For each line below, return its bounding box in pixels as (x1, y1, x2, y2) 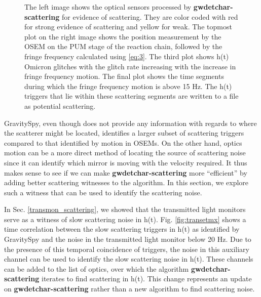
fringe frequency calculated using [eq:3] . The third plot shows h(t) (24, 51, 229, 61)
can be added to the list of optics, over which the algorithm (4, 263, 189, 274)
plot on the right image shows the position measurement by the (24, 31, 221, 41)
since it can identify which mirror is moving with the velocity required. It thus (4, 157, 247, 167)
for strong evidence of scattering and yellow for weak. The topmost (24, 21, 232, 32)
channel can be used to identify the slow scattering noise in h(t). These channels (4, 253, 253, 264)
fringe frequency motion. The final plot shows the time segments (24, 71, 224, 81)
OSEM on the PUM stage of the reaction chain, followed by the (24, 41, 222, 52)
